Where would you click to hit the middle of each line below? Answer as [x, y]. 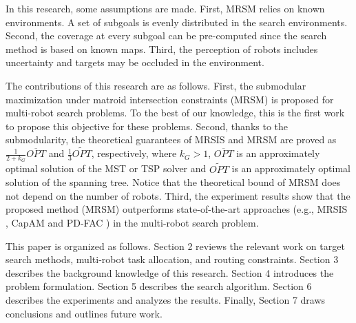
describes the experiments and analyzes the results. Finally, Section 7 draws [166, 299]
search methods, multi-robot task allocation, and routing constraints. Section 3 [172, 259]
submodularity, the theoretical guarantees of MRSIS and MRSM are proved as [171, 139]
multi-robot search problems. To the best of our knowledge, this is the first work [175, 113]
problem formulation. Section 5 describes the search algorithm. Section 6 [159, 286]
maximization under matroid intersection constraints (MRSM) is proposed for [170, 99]
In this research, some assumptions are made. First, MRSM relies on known [165, 8]
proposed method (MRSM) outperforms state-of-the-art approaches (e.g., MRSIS [177, 209]
